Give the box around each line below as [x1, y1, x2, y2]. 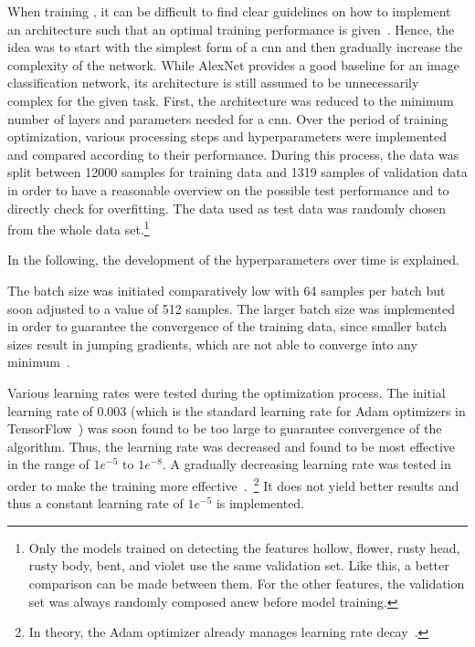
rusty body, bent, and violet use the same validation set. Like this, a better [28, 556, 449, 575]
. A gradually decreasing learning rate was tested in [163, 454, 451, 474]
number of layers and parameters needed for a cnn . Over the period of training [7, 109, 449, 128]
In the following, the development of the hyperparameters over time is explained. [7, 250, 459, 269]
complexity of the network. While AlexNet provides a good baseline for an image [7, 55, 459, 74]
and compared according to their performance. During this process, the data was [7, 144, 459, 163]
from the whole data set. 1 [7, 217, 150, 238]
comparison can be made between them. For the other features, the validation [28, 573, 465, 592]
